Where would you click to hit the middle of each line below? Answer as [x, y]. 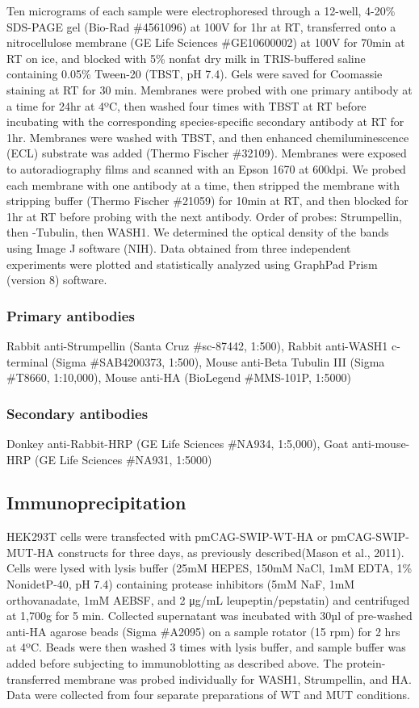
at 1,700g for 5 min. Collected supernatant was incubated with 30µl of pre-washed [209, 616]
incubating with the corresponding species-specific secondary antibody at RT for [205, 121]
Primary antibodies [71, 315]
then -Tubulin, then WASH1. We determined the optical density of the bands [198, 232]
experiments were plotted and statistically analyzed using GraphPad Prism [192, 264]
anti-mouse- [381, 443]
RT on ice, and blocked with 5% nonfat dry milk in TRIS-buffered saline [186, 58]
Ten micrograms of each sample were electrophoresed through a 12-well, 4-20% [201, 10]
